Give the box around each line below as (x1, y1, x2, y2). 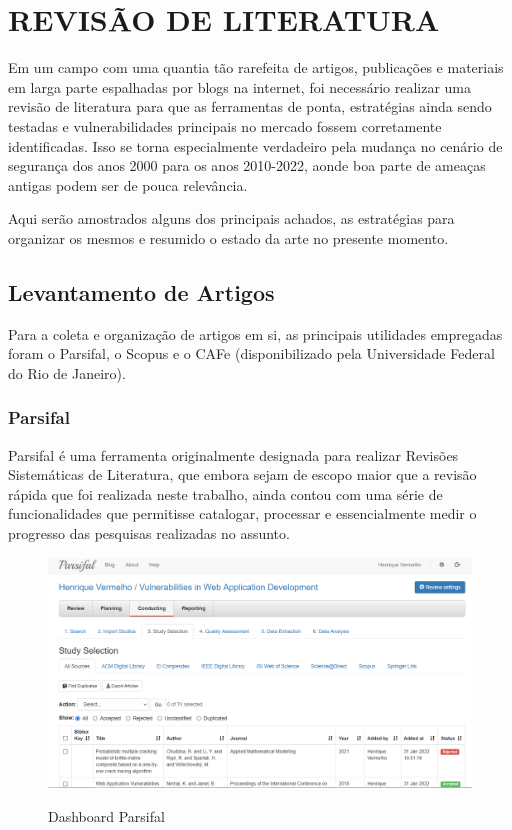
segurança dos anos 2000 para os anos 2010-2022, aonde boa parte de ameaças (8, 155, 486, 176)
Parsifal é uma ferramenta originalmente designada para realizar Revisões (8, 444, 459, 465)
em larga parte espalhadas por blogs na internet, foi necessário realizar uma (8, 76, 472, 97)
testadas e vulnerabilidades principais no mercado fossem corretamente (8, 115, 442, 136)
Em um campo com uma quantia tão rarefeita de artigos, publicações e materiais (8, 57, 504, 78)
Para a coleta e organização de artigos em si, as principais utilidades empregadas (8, 323, 503, 344)
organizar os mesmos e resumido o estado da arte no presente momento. (8, 227, 449, 248)
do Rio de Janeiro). (8, 362, 126, 383)
